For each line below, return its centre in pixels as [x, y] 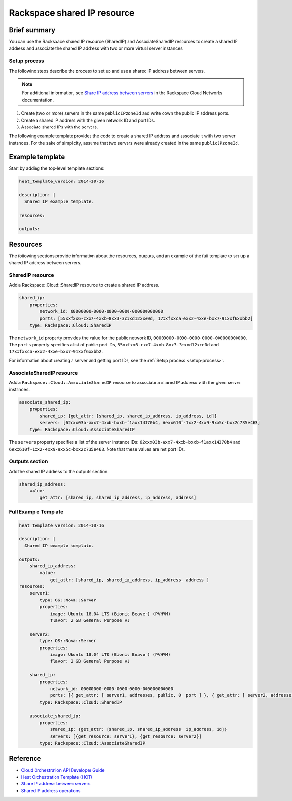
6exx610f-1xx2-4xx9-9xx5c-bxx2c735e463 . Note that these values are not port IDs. [97, 449]
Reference [25, 758]
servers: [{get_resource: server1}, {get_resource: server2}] [126, 736]
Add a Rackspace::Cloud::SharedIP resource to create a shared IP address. [84, 285]
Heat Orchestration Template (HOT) [57, 777]
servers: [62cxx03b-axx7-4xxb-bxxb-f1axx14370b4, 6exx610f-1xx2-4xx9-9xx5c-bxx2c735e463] [150, 423]
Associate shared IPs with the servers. [60, 127]
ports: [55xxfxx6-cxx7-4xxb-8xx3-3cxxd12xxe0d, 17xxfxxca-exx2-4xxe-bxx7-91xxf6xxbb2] [146, 318]
